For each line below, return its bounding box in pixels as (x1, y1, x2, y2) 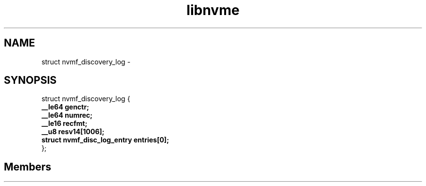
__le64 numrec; (41, 111, 93, 120)
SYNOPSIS (4, 74, 57, 87)
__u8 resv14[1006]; (41, 127, 105, 136)
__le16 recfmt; (41, 119, 88, 128)
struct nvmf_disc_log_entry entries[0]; (41, 136, 169, 144)
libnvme (186, 2, 240, 18)
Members (4, 160, 52, 173)
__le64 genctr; (41, 103, 89, 111)
